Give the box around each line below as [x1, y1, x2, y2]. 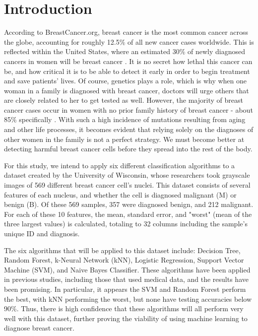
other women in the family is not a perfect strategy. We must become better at [4, 134, 245, 144]
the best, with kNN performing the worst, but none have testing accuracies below [4, 293, 252, 304]
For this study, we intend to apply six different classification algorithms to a [4, 160, 235, 170]
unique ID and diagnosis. [4, 228, 80, 238]
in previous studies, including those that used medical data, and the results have [4, 274, 249, 284]
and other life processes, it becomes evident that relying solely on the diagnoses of [4, 124, 254, 134]
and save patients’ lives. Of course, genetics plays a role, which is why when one [4, 75, 247, 86]
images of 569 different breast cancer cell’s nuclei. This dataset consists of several [4, 180, 251, 190]
